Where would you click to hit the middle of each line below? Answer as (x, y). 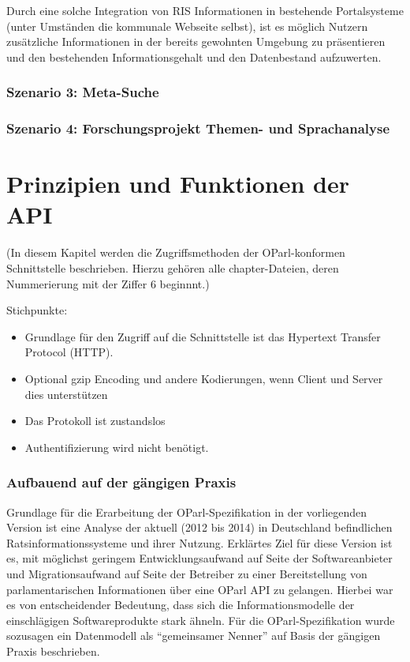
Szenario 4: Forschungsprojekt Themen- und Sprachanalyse (198, 128)
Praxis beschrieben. (53, 651)
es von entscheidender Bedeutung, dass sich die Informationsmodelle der (181, 605)
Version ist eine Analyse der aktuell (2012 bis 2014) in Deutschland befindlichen (199, 527)
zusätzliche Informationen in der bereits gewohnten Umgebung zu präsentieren (196, 41)
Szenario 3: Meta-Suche (83, 92)
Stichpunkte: (37, 310)
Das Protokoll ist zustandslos (95, 421)
